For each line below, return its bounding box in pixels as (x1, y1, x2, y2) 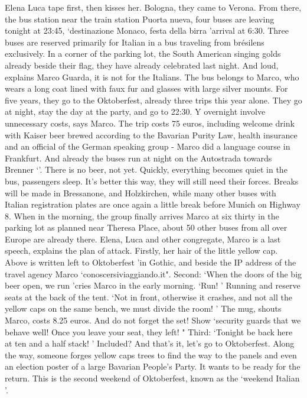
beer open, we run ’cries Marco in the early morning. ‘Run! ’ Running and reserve (5, 279, 301, 292)
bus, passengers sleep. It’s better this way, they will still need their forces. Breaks (5, 174, 299, 187)
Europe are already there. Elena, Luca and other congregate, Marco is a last (5, 232, 281, 245)
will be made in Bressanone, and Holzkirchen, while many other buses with (5, 186, 276, 199)
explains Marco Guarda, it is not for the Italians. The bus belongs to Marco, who (5, 70, 299, 83)
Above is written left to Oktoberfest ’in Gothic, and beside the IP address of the (5, 256, 296, 268)
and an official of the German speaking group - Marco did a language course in (5, 140, 290, 153)
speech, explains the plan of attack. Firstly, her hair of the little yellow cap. (5, 244, 278, 257)
